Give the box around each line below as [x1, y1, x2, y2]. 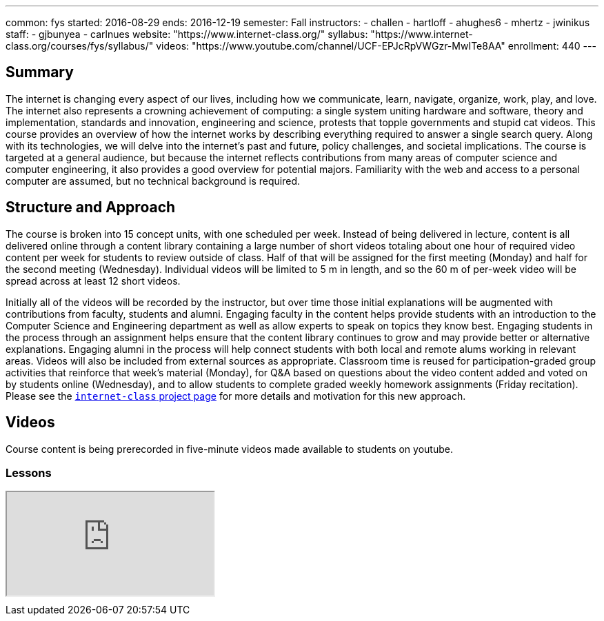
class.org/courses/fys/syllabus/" [6, 40, 154, 52]
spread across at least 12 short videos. [6, 274, 181, 287]
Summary [6, 63, 74, 81]
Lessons [6, 465, 52, 480]
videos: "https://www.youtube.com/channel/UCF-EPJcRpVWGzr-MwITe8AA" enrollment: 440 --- [156, 40, 596, 52]
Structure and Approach [6, 198, 176, 216]
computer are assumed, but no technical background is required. [6, 174, 301, 187]
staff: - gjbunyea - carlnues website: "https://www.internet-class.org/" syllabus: [6, 28, 368, 40]
